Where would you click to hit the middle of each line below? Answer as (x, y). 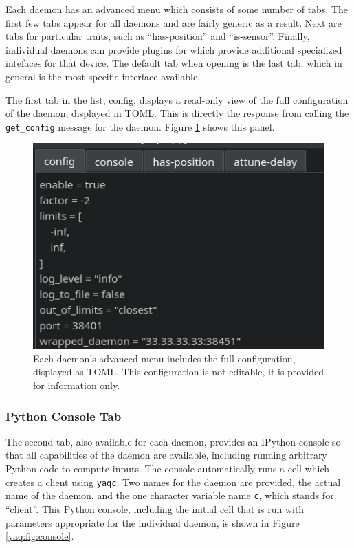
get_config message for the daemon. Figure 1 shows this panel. (140, 126)
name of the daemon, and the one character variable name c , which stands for (170, 495)
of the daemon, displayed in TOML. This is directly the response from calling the (177, 113)
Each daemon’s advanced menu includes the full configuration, (164, 358)
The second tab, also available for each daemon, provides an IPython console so (173, 441)
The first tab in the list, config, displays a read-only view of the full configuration (177, 99)
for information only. (77, 385)
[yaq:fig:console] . (40, 536)
